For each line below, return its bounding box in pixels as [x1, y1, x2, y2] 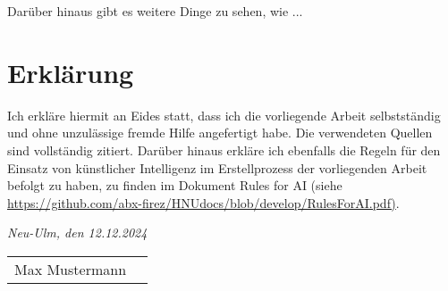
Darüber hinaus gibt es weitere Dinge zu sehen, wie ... [7, 2, 303, 20]
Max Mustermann [14, 258, 127, 279]
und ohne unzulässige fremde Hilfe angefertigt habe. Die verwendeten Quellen [7, 123, 433, 142]
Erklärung [7, 54, 134, 90]
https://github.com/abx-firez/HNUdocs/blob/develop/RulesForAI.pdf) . [7, 193, 400, 212]
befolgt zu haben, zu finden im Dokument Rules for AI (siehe [7, 176, 342, 195]
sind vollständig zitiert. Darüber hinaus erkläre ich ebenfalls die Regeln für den [7, 140, 441, 159]
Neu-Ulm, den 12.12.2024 [7, 223, 148, 242]
